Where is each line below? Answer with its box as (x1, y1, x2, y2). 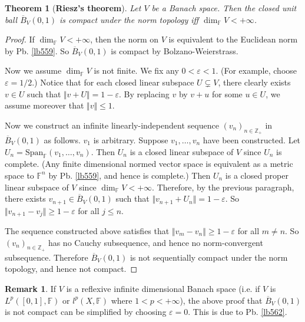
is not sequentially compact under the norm (130, 251, 288, 263)
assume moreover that (5, 99, 84, 111)
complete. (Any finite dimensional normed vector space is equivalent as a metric (5, 157, 293, 170)
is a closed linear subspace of (130, 145, 234, 157)
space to (5, 169, 34, 181)
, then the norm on (90, 33, 159, 45)
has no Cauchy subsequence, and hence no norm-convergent (48, 236, 263, 248)
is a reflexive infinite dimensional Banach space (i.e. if (66, 282, 260, 295)
